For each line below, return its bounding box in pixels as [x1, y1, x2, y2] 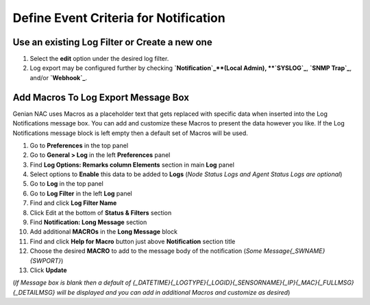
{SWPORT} [29, 256, 62, 265]
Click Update [29, 266, 67, 274]
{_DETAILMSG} [12, 288, 56, 296]
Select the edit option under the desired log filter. [29, 55, 169, 63]
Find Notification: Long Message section [29, 218, 147, 226]
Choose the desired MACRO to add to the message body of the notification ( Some [29, 247, 262, 255]
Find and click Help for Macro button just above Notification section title [29, 237, 236, 245]
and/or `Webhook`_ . [29, 73, 88, 82]
